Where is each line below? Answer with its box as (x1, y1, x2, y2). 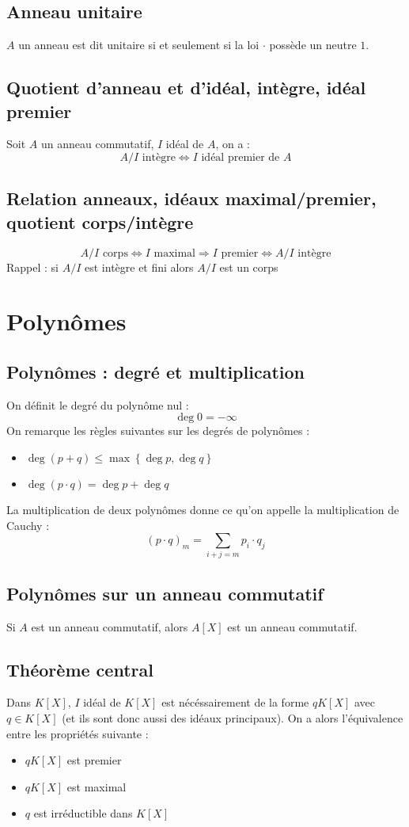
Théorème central (6, 657, 153, 681)
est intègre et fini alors (85, 258, 194, 275)
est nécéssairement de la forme (161, 694, 309, 711)
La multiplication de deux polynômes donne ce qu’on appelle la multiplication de (6, 501, 400, 517)
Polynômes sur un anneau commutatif (6, 581, 324, 605)
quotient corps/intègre (6, 209, 194, 234)
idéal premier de (201, 151, 280, 163)
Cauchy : (6, 516, 50, 533)
